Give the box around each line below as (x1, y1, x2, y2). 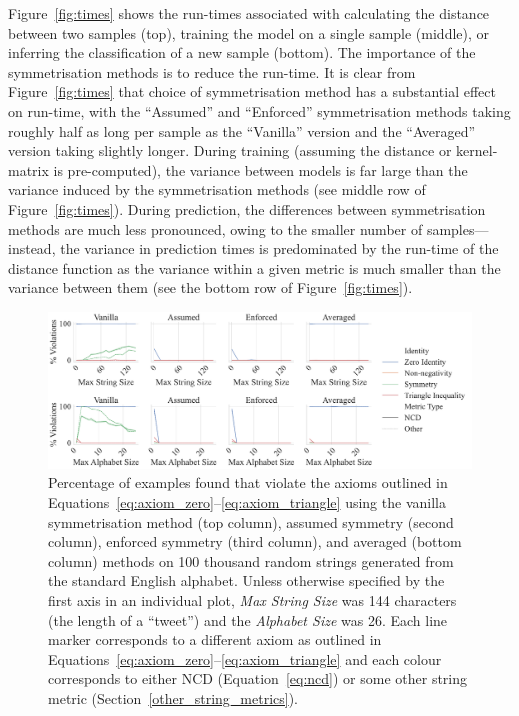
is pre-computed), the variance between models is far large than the (53, 159, 468, 180)
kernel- (456, 140, 498, 161)
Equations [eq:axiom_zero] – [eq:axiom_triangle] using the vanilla (48, 492, 446, 513)
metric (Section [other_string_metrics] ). (48, 687, 298, 708)
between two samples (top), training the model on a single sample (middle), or (8, 22, 490, 43)
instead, (8, 238, 56, 259)
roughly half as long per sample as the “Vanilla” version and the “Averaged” (8, 120, 476, 141)
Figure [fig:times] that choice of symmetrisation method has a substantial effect (8, 81, 497, 102)
